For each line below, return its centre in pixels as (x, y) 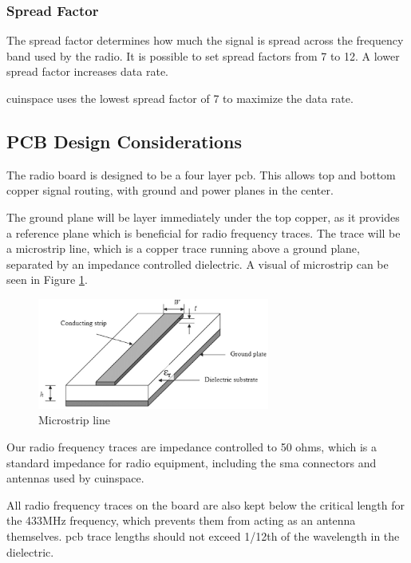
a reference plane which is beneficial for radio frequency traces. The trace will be (204, 232)
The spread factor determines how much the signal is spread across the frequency (205, 40)
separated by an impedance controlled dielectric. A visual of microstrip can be (198, 264)
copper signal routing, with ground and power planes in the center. (170, 190)
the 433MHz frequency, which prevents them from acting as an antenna (181, 520)
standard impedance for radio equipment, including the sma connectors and (192, 462)
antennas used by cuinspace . (75, 478)
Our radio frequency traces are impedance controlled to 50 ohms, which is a (192, 447)
